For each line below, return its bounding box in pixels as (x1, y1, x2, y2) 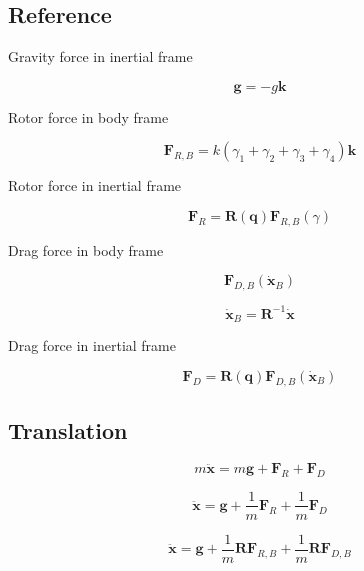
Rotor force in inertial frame (8, 175, 182, 196)
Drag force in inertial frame (8, 335, 176, 356)
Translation (8, 414, 128, 445)
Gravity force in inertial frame (8, 46, 193, 67)
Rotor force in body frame (8, 106, 169, 127)
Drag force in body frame (8, 239, 164, 260)
